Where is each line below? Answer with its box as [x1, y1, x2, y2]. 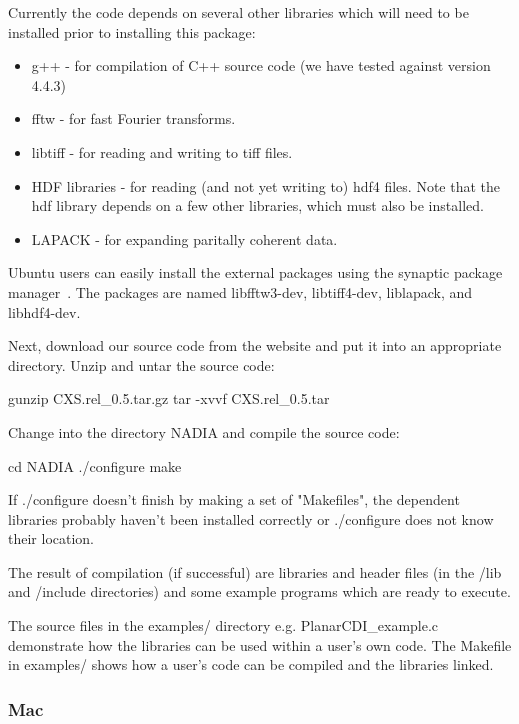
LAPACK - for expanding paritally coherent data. [31, 228, 338, 249]
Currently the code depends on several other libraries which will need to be [8, 2, 469, 22]
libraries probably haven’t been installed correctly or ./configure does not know [8, 508, 494, 529]
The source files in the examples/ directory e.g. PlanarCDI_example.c [8, 615, 439, 636]
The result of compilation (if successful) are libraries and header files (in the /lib [8, 561, 502, 582]
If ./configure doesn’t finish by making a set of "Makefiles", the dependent [8, 489, 460, 510]
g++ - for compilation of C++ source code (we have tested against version [31, 55, 491, 76]
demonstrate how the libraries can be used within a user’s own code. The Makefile [8, 634, 512, 655]
